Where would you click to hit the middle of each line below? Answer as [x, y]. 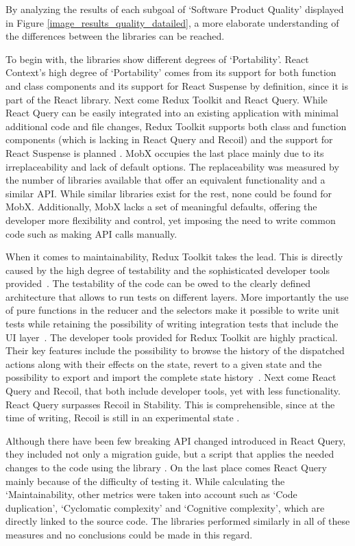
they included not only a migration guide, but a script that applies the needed [170, 454]
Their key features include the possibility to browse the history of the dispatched [175, 350]
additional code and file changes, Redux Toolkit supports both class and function [176, 126]
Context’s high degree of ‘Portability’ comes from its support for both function [171, 72]
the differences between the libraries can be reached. [115, 36]
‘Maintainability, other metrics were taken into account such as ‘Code [151, 494]
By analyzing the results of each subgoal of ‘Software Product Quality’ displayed [175, 9]
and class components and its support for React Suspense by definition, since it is [177, 85]
